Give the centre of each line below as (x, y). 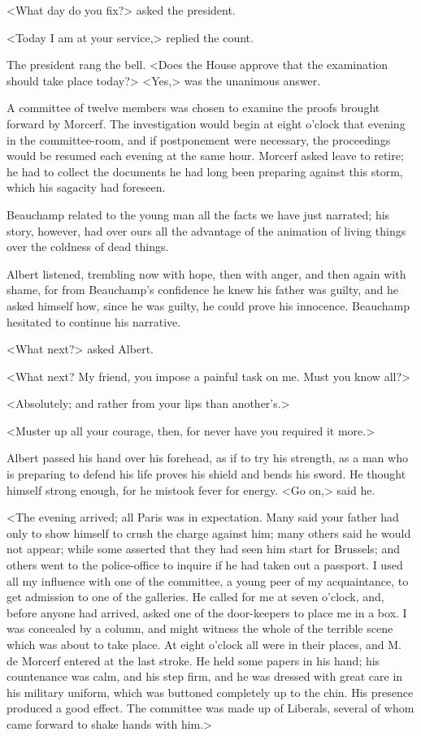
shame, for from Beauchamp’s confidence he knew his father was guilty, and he (203, 290)
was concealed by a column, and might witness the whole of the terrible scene (200, 628)
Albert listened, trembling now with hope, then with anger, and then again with (206, 273)
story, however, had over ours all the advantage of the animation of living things (206, 230)
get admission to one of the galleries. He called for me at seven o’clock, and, (195, 597)
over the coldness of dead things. (88, 247)
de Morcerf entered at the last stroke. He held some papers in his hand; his (193, 660)
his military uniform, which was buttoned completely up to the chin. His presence (210, 692)
